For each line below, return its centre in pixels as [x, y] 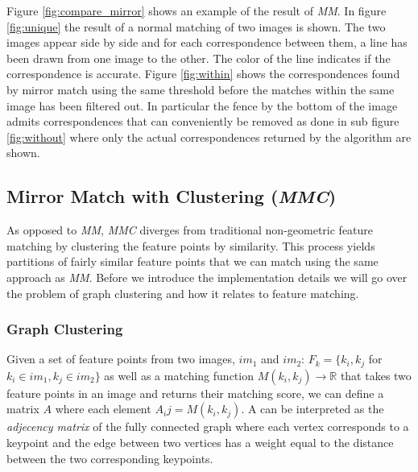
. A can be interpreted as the [312, 409]
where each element [103, 409]
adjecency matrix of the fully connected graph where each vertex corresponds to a [208, 426]
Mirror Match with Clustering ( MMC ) [172, 196]
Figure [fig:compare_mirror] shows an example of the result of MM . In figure [197, 10]
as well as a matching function [179, 375]
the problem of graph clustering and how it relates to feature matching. [183, 293]
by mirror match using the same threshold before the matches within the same [201, 89]
